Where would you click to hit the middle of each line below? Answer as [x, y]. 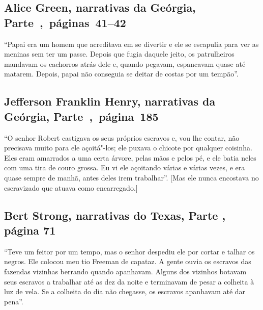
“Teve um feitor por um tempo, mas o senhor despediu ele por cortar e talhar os [129, 251]
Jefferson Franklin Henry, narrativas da [110, 101]
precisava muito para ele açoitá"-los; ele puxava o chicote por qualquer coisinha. [128, 148]
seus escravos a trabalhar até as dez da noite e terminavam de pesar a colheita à [129, 281]
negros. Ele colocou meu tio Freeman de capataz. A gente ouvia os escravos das [128, 261]
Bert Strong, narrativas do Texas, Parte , [115, 215]
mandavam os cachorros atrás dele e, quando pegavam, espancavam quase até [125, 63]
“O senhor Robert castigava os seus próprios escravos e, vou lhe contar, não [122, 137]
